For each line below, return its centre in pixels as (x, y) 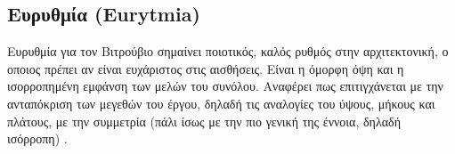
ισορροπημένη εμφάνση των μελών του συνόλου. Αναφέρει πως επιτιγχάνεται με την (225, 86)
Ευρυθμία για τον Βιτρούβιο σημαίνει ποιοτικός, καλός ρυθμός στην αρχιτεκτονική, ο (228, 51)
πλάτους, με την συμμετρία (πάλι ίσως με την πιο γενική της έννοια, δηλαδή (204, 121)
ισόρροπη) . (37, 138)
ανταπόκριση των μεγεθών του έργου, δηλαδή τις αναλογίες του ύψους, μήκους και (221, 103)
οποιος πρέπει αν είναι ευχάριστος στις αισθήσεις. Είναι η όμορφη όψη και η (206, 68)
